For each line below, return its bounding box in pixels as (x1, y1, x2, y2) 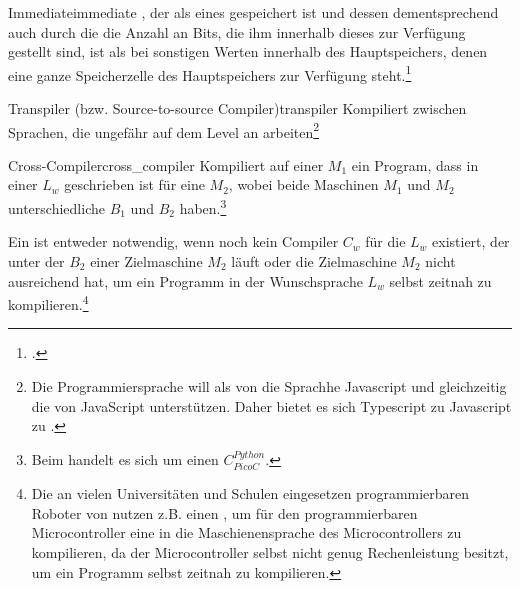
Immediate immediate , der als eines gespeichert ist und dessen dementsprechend (8, 2, 499, 22)
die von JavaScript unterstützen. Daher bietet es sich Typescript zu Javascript (31, 395, 512, 416)
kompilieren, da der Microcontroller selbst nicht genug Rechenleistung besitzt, (31, 541, 509, 562)
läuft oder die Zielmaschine (231, 250, 397, 271)
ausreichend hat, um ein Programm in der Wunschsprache (8, 270, 363, 291)
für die (365, 231, 406, 252)
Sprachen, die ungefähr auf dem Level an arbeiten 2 (8, 118, 320, 142)
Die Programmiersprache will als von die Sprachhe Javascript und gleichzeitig (31, 375, 507, 396)
